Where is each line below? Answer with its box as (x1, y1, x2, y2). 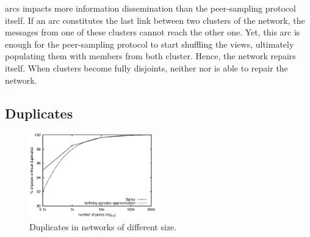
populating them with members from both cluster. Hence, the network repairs (5, 49, 296, 62)
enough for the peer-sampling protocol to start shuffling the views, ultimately (5, 37, 294, 50)
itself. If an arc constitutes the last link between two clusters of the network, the (5, 13, 305, 26)
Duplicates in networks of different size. (29, 220, 177, 233)
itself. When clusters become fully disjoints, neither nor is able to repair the (5, 61, 288, 74)
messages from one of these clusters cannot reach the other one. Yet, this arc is (5, 26, 300, 38)
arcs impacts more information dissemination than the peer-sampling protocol (5, 2, 296, 14)
